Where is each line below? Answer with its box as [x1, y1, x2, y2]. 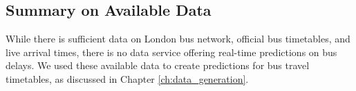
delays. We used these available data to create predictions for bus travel [6, 58, 310, 73]
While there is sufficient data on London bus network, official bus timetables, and [6, 31, 350, 46]
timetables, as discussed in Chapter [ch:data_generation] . [6, 71, 249, 86]
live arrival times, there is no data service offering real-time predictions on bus [6, 44, 337, 59]
